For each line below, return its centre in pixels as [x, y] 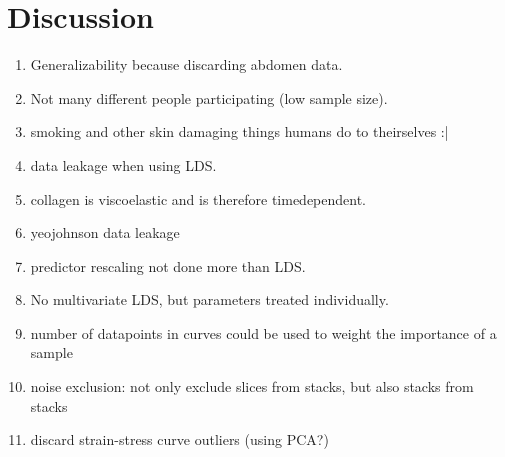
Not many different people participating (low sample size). [209, 97]
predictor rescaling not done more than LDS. [168, 265]
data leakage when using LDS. [123, 164]
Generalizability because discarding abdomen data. [186, 64]
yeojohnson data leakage [105, 232]
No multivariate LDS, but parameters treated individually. [209, 299]
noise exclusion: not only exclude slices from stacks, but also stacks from [252, 386]
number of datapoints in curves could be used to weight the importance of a [263, 332]
